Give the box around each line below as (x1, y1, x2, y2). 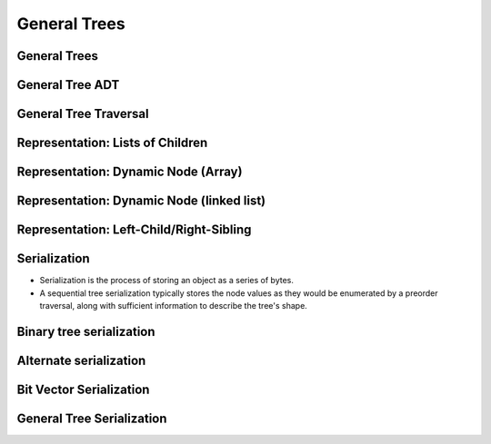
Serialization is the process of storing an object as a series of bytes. (39, 275, 295, 286)
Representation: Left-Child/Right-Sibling (16, 222, 252, 238)
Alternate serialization (16, 352, 146, 368)
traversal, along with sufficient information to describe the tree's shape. (39, 300, 308, 311)
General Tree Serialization (16, 410, 167, 426)
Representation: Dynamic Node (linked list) (16, 193, 266, 209)
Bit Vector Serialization (16, 381, 150, 397)
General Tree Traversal (16, 106, 149, 122)
